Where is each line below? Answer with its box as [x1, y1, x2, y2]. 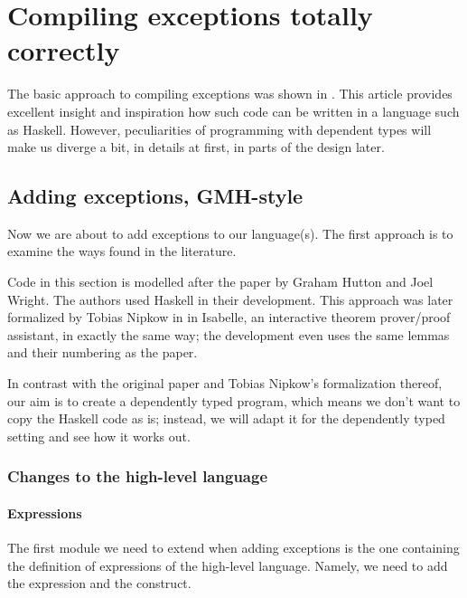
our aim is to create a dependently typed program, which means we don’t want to [7, 391, 461, 410]
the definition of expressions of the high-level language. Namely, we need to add [7, 555, 448, 574]
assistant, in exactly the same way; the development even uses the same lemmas [7, 325, 450, 344]
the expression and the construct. [7, 574, 191, 593]
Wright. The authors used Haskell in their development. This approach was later [7, 290, 453, 308]
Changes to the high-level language [7, 465, 268, 488]
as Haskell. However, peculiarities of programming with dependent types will [7, 119, 432, 138]
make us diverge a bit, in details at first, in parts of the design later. [7, 138, 385, 157]
